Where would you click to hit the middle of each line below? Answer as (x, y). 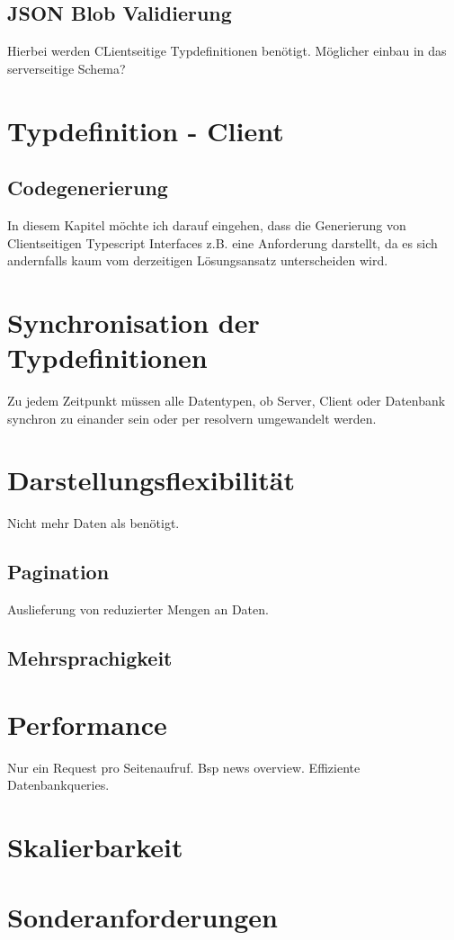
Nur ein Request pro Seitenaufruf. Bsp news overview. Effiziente (184, 767)
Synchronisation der (134, 322)
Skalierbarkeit (95, 847)
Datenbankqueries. (58, 785)
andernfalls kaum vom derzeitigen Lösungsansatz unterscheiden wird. (198, 260)
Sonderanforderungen (143, 917)
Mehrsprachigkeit (90, 658)
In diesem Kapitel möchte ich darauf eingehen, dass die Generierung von (207, 224)
